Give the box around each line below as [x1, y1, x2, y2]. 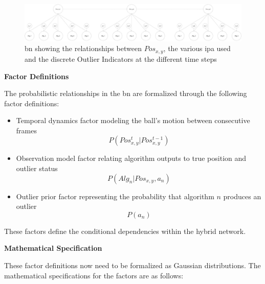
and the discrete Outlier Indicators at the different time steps [25, 53, 217, 64]
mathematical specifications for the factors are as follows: [4, 270, 184, 280]
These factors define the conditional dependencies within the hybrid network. [4, 225, 246, 236]
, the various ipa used [163, 43, 231, 54]
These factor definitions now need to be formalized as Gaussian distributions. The [4, 260, 261, 271]
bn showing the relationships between [25, 43, 142, 54]
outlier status [16, 163, 58, 174]
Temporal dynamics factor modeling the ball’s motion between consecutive [16, 115, 250, 126]
